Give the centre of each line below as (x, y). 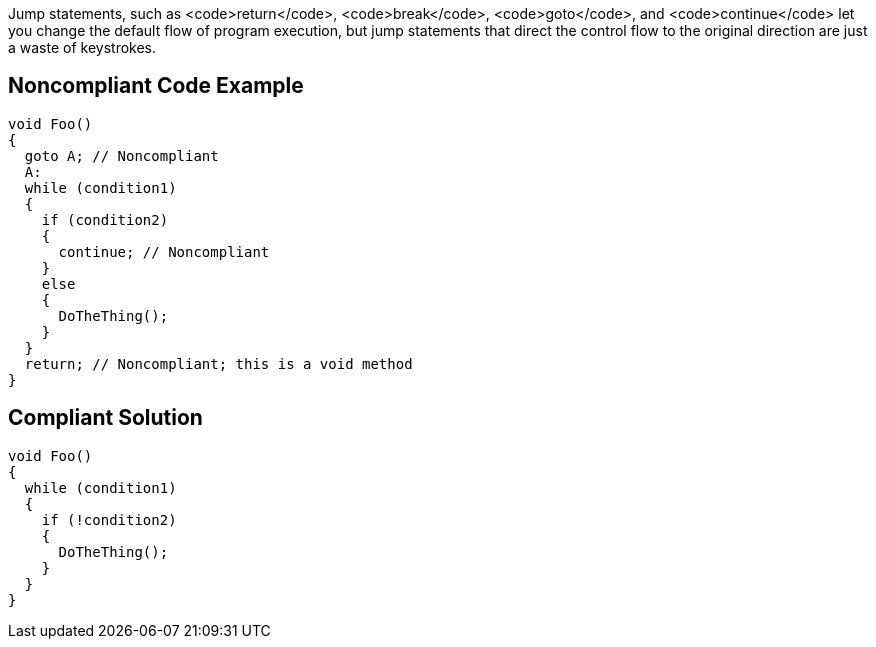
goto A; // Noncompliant (121, 155)
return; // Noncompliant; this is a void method (218, 363)
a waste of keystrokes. (82, 47)
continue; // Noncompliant (164, 251)
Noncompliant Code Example (156, 86)
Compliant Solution (105, 418)
